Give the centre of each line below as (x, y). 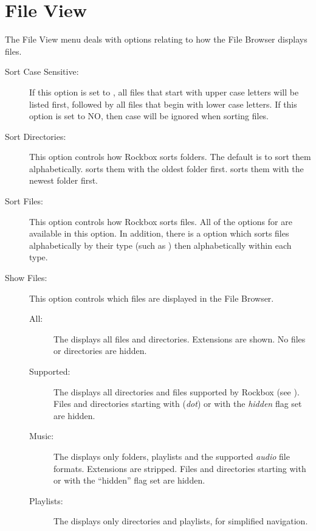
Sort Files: (24, 201)
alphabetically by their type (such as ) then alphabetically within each (160, 245)
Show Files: (26, 278)
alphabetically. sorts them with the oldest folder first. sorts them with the (167, 168)
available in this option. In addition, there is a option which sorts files (159, 233)
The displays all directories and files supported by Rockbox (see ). (177, 391)
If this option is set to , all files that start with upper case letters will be (164, 92)
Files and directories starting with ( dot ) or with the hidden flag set (178, 404)
